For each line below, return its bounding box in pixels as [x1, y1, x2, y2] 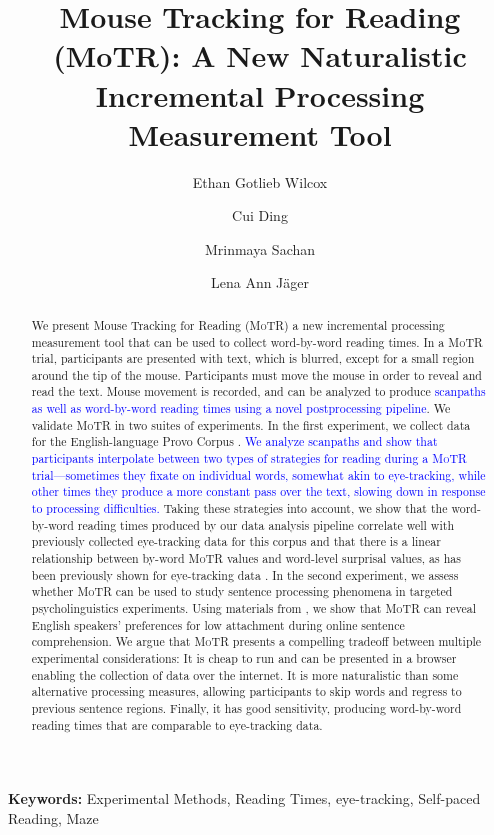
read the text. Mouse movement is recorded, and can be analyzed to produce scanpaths [31, 383, 486, 400]
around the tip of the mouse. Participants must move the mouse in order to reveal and [31, 366, 482, 383]
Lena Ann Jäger [210, 272, 310, 293]
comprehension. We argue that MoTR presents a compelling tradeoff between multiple [31, 633, 482, 650]
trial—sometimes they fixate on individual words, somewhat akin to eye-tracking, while [31, 466, 486, 483]
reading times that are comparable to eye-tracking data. [31, 716, 323, 733]
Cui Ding [232, 205, 288, 226]
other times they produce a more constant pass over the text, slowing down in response [31, 483, 486, 500]
